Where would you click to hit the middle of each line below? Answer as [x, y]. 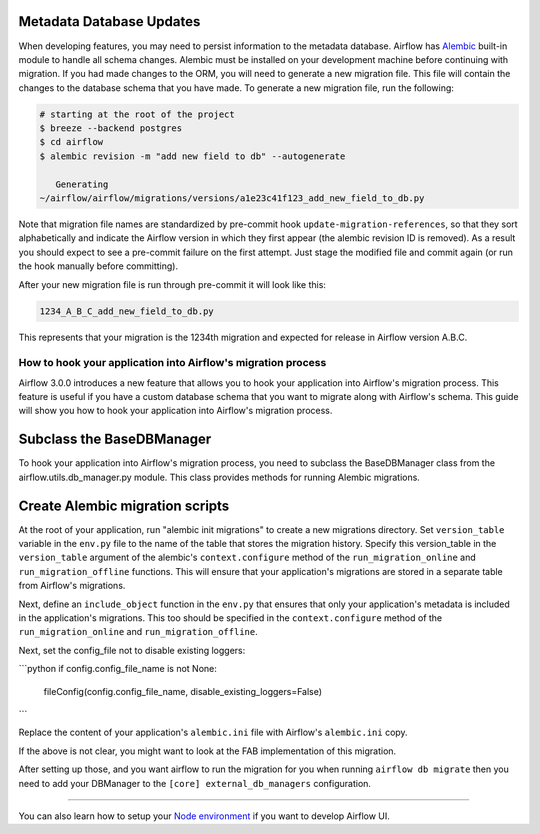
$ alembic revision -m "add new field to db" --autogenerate [192, 156]
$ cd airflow [71, 142]
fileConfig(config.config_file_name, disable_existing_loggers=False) [183, 691]
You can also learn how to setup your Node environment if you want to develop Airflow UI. [204, 816]
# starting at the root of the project [137, 114]
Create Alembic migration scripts [124, 505]
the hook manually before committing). [98, 266]
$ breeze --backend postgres [111, 128]
